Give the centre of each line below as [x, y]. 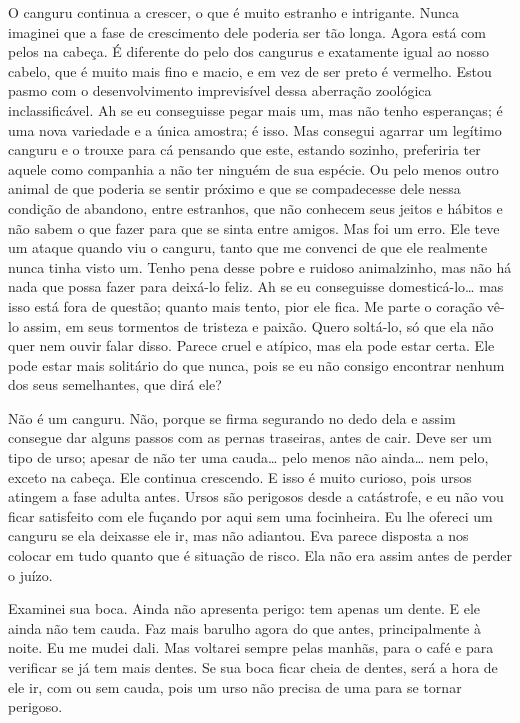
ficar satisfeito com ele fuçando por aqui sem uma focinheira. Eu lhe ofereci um [250, 515]
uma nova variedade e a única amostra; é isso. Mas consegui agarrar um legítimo [255, 129]
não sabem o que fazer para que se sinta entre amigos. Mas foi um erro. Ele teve [254, 227]
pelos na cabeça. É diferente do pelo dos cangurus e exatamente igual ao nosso [248, 51]
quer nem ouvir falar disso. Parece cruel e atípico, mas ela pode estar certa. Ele [251, 345]
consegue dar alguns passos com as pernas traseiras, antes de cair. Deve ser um [250, 437]
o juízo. [30, 574]
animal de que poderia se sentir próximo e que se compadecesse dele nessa [234, 188]
